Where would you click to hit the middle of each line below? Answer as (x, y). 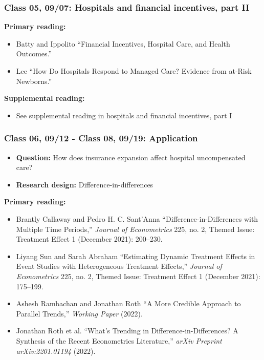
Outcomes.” (34, 54)
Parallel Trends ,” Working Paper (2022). (79, 313)
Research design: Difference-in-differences (85, 184)
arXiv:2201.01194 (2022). (56, 351)
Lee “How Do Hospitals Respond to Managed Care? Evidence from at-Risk (134, 71)
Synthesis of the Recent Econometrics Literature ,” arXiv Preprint (119, 340)
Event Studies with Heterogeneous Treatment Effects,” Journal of (119, 266)
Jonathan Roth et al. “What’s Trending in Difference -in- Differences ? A (127, 331)
